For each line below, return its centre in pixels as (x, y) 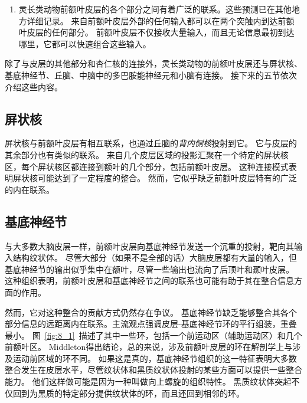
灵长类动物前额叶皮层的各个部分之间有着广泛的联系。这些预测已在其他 (155, 9)
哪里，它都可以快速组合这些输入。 (85, 43)
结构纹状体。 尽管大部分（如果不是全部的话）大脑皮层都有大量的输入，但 (155, 258)
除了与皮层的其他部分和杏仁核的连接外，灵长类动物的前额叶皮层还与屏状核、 (153, 63)
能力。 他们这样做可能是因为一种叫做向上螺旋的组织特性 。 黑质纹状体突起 (148, 381)
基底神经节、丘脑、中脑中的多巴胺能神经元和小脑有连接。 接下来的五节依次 (151, 75)
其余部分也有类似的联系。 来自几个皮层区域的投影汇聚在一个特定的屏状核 (147, 154)
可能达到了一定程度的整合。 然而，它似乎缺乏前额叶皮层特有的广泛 (167, 178)
